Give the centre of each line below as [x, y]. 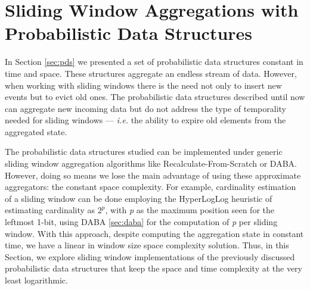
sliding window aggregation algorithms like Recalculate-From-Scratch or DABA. [151, 163]
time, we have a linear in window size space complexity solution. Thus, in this [147, 245]
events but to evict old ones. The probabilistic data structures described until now [155, 97]
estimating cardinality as [50, 210]
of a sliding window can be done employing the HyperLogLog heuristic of [139, 198]
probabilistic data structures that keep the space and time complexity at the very [154, 268]
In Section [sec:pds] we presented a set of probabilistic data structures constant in [154, 62]
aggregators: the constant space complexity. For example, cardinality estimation [151, 187]
